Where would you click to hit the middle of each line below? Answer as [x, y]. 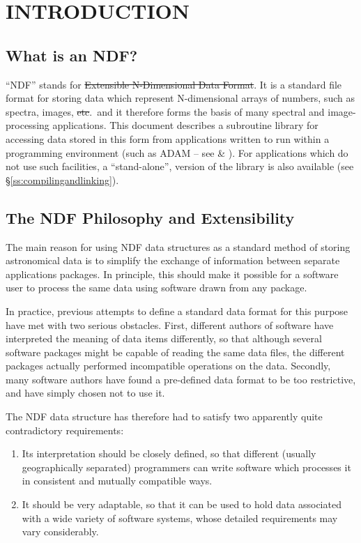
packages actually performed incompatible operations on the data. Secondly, [168, 366]
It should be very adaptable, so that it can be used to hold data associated [182, 504]
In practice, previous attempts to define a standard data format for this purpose [177, 311]
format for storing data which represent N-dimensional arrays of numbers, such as [180, 98]
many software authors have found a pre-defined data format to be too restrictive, [181, 379]
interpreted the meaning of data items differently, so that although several [164, 338]
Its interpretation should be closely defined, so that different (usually [169, 453]
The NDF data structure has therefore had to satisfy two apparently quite [164, 416]
